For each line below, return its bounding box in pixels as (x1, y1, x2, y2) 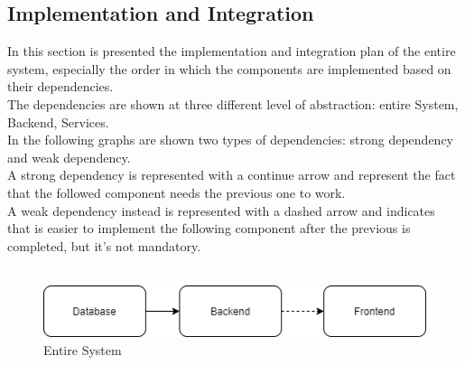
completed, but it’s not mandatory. (7, 236, 201, 255)
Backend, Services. (7, 112, 109, 131)
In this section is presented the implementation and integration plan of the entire (7, 42, 456, 61)
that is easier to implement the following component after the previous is (7, 219, 411, 238)
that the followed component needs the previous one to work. (7, 182, 346, 201)
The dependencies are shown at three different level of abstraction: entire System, (7, 94, 459, 113)
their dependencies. (7, 77, 114, 96)
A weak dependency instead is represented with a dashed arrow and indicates (7, 201, 435, 220)
